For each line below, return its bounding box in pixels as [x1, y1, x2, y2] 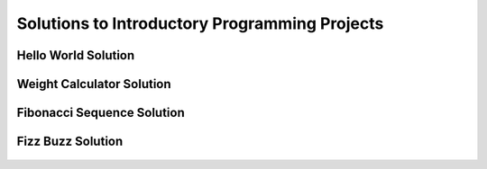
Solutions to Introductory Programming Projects [16, 13, 384, 33]
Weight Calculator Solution [16, 76, 171, 92]
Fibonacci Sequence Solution [16, 105, 185, 120]
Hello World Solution [16, 48, 135, 63]
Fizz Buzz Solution [16, 134, 124, 149]
